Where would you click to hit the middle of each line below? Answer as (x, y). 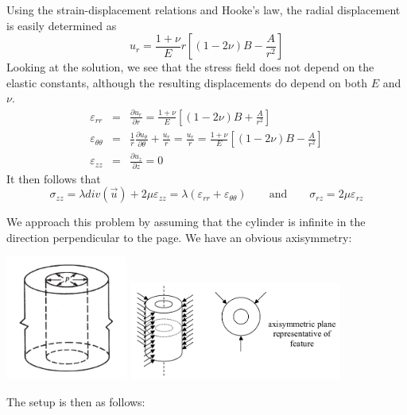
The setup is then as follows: (76, 401)
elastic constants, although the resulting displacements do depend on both (187, 82)
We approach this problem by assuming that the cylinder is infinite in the (186, 222)
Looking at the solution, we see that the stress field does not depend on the (190, 67)
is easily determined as (62, 25)
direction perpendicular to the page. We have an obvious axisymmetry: (179, 237)
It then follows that (54, 178)
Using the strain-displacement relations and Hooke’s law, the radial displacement (203, 10)
